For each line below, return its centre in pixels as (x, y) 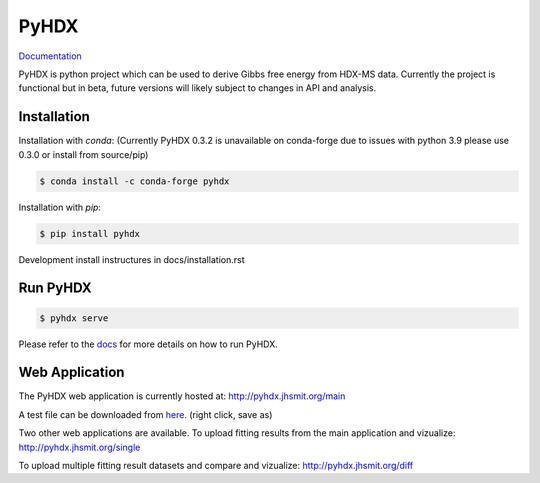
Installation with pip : (60, 207)
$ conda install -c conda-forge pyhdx (134, 181)
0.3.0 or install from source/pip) (83, 154)
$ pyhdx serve (74, 318)
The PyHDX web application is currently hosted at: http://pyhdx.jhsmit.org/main (182, 396)
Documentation (50, 56)
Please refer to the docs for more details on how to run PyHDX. (148, 344)
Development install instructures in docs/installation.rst (131, 259)
